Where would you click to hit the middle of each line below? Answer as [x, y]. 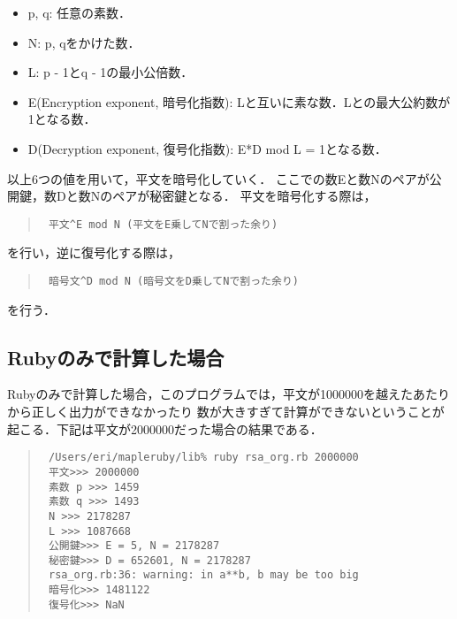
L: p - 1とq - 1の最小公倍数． [110, 72]
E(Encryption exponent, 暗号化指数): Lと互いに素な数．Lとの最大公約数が [239, 101]
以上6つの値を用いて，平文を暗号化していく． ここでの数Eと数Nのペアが [218, 178]
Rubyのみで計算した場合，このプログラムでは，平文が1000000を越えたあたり [229, 394]
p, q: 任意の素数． [80, 12]
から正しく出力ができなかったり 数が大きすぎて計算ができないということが [226, 412]
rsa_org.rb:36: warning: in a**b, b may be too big [203, 575]
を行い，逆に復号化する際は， [94, 252]
